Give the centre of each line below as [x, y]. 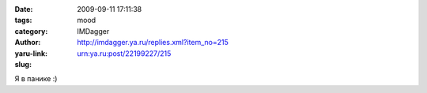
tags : [23, 20]
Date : [24, 9]
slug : [23, 64]
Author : [28, 43]
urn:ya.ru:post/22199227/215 [124, 53]
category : [31, 31]
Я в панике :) [36, 79]
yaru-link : [31, 53]
